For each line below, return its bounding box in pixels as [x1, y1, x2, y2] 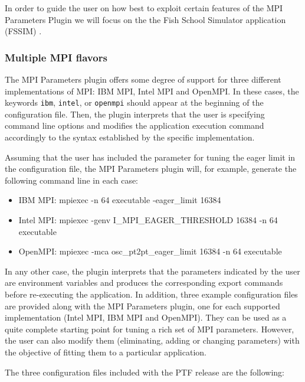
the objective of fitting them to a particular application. [5, 345, 206, 358]
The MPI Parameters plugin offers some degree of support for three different [5, 73, 281, 85]
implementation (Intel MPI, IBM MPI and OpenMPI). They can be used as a [5, 311, 287, 324]
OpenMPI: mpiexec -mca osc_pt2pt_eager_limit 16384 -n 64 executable [18, 245, 282, 257]
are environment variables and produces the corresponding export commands [5, 276, 283, 289]
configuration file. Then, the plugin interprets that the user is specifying [5, 107, 265, 120]
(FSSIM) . [5, 25, 42, 37]
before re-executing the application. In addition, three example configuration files [5, 288, 298, 300]
